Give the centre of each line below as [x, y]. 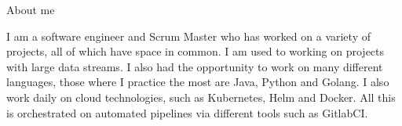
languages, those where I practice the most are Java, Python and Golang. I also [198, 82]
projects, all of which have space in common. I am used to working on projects [196, 51]
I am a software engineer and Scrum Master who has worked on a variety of [188, 36]
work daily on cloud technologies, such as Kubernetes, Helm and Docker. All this [201, 97]
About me [31, 9]
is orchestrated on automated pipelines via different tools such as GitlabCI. [187, 112]
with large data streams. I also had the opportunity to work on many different [195, 66]
